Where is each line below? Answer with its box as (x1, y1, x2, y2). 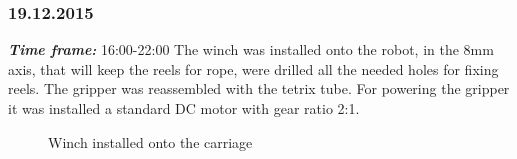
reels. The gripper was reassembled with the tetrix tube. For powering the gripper (8, 78, 510, 99)
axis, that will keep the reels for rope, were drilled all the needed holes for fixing (8, 58, 499, 79)
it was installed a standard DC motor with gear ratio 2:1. (8, 98, 360, 118)
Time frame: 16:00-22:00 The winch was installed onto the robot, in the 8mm (8, 39, 494, 60)
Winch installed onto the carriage (48, 131, 253, 152)
